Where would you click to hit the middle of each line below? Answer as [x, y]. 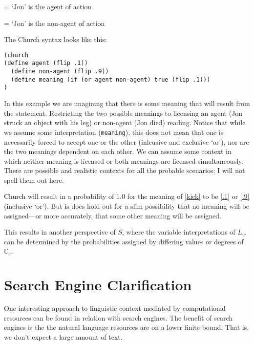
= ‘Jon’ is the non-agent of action [54, 23]
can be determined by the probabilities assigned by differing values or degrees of [124, 241]
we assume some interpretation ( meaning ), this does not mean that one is [114, 132]
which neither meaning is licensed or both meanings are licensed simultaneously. [124, 161]
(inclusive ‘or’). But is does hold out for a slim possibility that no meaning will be [127, 206]
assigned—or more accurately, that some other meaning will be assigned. [113, 215]
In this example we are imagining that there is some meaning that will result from [127, 103]
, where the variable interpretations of [179, 232]
